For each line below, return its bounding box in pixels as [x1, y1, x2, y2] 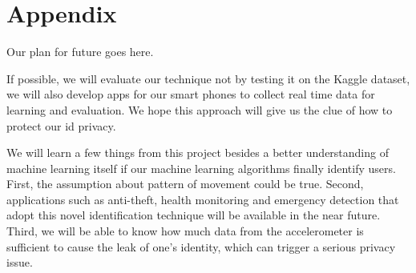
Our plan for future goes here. [6, 43, 154, 60]
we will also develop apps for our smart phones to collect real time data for [6, 86, 375, 102]
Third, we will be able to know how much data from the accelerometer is [6, 223, 364, 239]
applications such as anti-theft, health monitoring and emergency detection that [6, 191, 399, 207]
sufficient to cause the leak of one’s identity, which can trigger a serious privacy [6, 238, 396, 255]
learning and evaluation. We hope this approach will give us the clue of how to [6, 101, 393, 118]
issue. [6, 254, 33, 271]
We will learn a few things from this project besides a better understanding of [6, 144, 389, 161]
